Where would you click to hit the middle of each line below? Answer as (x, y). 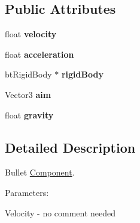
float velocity (31, 34)
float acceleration (39, 54)
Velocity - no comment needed (60, 212)
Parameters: (27, 192)
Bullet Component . (40, 172)
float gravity (29, 115)
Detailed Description (70, 147)
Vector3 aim (28, 94)
